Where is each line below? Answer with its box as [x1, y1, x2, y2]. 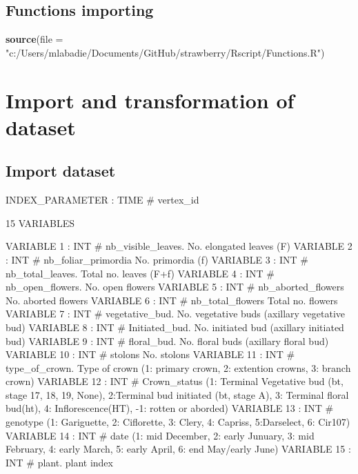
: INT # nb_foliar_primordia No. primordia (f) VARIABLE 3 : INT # [6, 252, 308, 266]
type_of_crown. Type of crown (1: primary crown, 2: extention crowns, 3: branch [6, 360, 351, 375]
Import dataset [6, 160, 116, 181]
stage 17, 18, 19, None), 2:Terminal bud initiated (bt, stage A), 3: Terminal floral [6, 387, 349, 402]
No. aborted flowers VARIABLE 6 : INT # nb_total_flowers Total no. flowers [6, 293, 338, 307]
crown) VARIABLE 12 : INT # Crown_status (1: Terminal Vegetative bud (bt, [6, 374, 344, 388]
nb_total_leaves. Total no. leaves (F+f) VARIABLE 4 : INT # [6, 266, 275, 280]
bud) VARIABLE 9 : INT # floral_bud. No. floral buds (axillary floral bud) [6, 333, 329, 348]
